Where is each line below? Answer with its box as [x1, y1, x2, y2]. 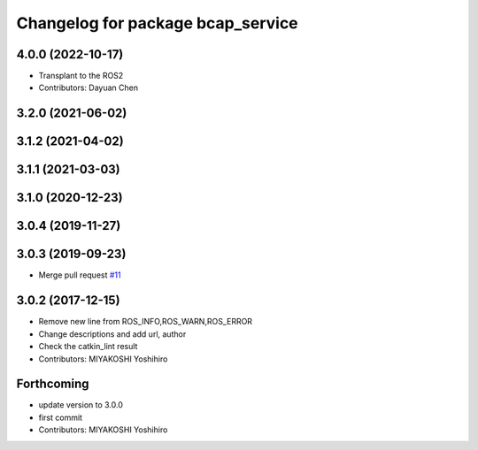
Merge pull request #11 [38, 270, 121, 280]
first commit [38, 412, 83, 423]
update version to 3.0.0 [38, 400, 124, 410]
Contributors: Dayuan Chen [38, 82, 139, 93]
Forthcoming [16, 377, 89, 392]
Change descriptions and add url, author [38, 328, 187, 339]
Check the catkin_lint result [38, 341, 138, 352]
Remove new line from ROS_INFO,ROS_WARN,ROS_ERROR [38, 317, 252, 327]
